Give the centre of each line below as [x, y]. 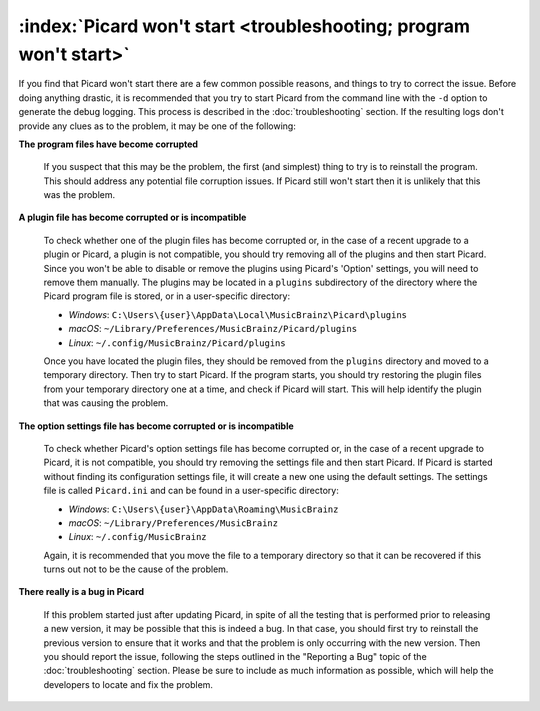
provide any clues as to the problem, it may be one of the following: [157, 126]
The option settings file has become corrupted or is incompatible [156, 426]
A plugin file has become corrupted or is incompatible [132, 217]
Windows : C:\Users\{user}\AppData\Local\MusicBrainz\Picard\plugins [238, 314]
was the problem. [79, 195]
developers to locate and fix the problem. [128, 684]
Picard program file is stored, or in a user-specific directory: [166, 296]
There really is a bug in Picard [81, 592]
